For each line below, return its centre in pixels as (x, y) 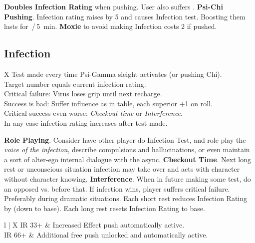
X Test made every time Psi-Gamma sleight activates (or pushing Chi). (113, 74)
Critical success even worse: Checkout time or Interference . (93, 113)
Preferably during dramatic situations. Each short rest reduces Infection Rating (126, 198)
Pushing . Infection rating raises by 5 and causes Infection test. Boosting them (125, 16)
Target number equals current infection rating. (75, 84)
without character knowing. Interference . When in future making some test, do (127, 178)
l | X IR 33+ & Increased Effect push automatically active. (94, 225)
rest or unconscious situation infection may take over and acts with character (122, 169)
